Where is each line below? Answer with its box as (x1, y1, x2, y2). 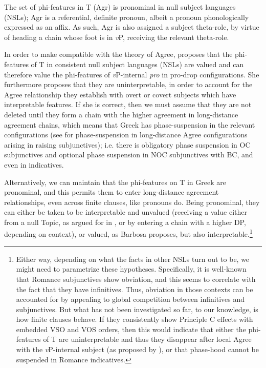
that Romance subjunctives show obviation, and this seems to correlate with (16, 273, 256, 284)
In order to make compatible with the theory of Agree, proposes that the (4, 49, 233, 59)
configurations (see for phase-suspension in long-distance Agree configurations (4, 129, 248, 140)
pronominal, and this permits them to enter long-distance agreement (4, 187, 219, 197)
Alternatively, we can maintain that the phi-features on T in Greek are (4, 176, 226, 187)
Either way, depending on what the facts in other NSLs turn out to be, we (16, 253, 250, 264)
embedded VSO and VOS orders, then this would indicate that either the (16, 323, 246, 334)
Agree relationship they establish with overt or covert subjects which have (4, 89, 236, 99)
